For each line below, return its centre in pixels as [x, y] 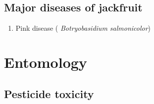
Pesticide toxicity [49, 93]
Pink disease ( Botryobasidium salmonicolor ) [83, 28]
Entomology [46, 62]
